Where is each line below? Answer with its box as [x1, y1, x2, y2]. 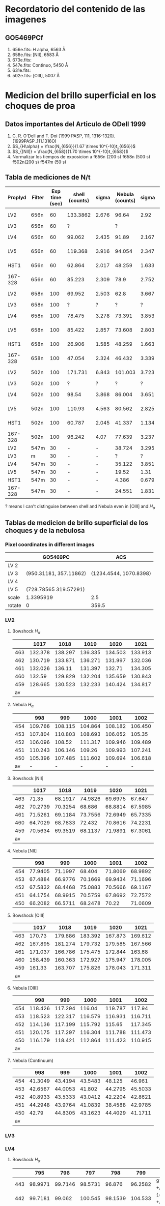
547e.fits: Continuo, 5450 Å [12, 62, 68, 68]
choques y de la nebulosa [5, 526, 85, 535]
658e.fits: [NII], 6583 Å [12, 52, 59, 58]
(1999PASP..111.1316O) [12, 138, 56, 144]
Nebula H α [12, 702, 34, 709]
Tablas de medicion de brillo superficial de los [5, 519, 149, 527]
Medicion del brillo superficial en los [5, 90, 156, 101]
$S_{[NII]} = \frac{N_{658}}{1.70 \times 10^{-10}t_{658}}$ [12, 149, 129, 154]
